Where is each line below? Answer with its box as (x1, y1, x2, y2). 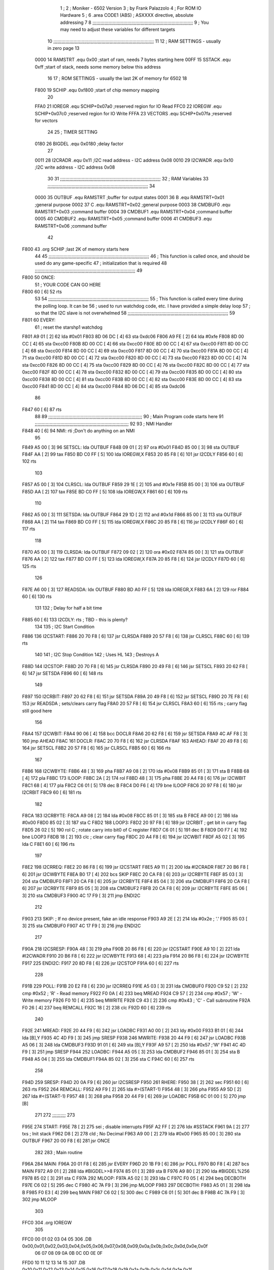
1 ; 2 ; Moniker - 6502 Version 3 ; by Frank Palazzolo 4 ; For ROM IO (60, 5, 201, 11)
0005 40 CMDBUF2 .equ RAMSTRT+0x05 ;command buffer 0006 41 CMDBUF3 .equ (35, 216, 212, 222)
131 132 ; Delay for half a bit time (35, 605, 102, 611)
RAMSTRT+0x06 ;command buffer (35, 223, 107, 229)
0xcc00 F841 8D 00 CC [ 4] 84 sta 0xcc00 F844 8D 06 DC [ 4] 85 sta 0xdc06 (22, 383, 185, 389)
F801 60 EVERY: (22, 317, 56, 323)
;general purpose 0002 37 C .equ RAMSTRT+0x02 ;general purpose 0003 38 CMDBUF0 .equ (35, 201, 231, 208)
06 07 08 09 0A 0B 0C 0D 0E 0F (35, 1250, 103, 1256)
